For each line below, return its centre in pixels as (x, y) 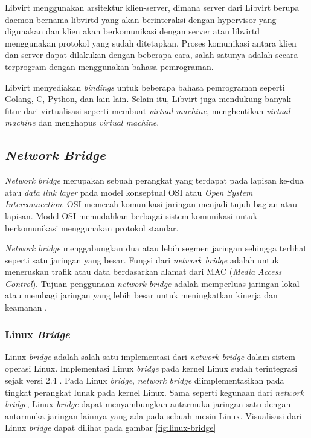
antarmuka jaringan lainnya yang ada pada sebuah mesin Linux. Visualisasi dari (153, 415)
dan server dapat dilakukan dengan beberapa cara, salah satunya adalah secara (152, 55)
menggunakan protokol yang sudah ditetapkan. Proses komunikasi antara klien (151, 43)
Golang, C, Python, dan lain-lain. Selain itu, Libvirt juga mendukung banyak (148, 99)
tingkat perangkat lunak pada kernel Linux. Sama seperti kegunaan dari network (155, 392)
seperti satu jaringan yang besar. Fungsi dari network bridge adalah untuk (142, 259)
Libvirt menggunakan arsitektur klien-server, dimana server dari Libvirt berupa (152, 7)
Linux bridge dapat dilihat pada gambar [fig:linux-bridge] (111, 427)
